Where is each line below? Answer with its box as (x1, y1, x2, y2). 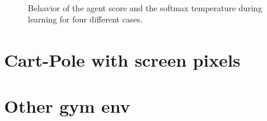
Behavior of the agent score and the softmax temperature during (28, 1, 262, 14)
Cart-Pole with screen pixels (4, 47, 241, 71)
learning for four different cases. (28, 13, 143, 25)
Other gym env (4, 94, 130, 118)
